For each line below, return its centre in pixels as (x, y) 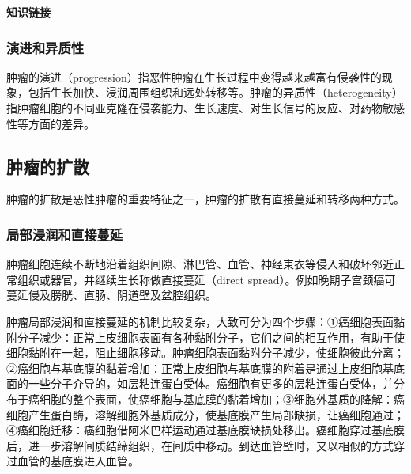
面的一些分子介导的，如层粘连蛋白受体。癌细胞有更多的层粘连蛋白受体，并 (200, 383)
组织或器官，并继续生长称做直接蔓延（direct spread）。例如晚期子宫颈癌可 (206, 279)
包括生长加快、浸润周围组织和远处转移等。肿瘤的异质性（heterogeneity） (215, 92)
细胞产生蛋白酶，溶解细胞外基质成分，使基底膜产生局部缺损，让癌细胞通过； (205, 414)
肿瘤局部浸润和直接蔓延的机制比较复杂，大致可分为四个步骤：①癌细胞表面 (200, 321)
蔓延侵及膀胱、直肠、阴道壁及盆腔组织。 (111, 295)
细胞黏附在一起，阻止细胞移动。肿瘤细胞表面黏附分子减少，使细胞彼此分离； (205, 353)
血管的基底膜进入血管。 (78, 461)
